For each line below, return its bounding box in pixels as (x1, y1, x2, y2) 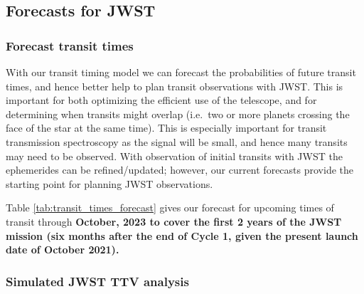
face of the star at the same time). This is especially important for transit (6, 120, 327, 135)
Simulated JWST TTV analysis (6, 272, 189, 290)
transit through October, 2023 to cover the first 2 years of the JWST (6, 214, 342, 229)
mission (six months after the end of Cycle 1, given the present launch (6, 228, 358, 243)
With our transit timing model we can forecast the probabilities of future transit (6, 65, 356, 79)
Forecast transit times (6, 36, 134, 54)
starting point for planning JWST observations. (6, 176, 213, 191)
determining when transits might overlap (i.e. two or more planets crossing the (6, 106, 350, 121)
